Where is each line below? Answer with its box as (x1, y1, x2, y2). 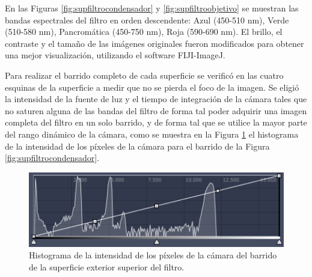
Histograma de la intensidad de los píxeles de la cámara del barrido (29, 249, 277, 261)
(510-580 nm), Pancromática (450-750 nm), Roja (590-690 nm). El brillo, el (5, 25, 283, 38)
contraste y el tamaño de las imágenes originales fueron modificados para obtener (5, 37, 304, 49)
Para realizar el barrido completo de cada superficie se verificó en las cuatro (5, 68, 284, 81)
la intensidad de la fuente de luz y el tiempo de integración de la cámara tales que (5, 93, 307, 105)
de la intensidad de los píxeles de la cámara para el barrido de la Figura (5, 139, 270, 152)
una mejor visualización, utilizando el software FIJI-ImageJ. (5, 49, 225, 61)
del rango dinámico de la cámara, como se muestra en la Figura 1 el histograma (5, 127, 299, 140)
